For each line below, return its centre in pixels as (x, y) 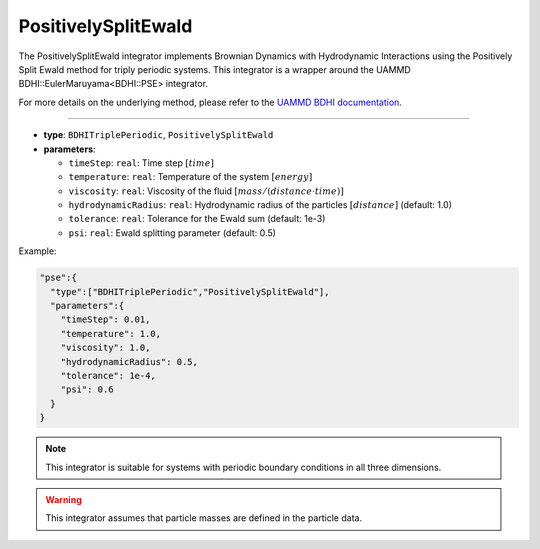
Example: (37, 251)
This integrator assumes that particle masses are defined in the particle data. (204, 518)
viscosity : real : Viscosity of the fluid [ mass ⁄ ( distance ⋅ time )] (206, 191)
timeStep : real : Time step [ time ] (141, 162)
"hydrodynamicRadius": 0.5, (129, 361)
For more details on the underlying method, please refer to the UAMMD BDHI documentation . (210, 102)
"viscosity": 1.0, (105, 348)
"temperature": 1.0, (111, 333)
